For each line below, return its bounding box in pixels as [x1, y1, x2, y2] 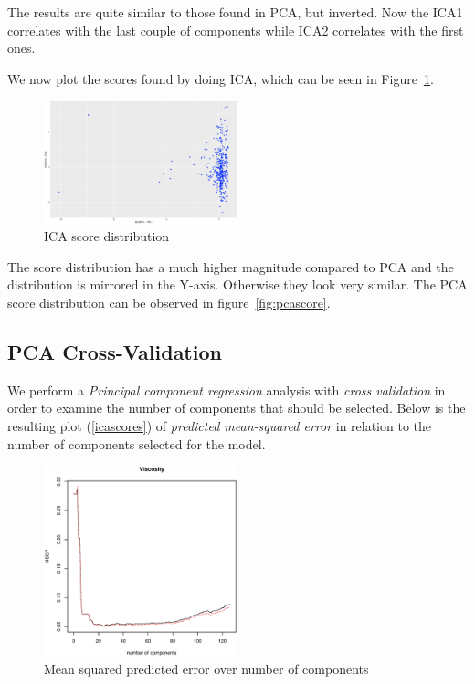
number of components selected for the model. [7, 434, 266, 453]
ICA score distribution [44, 226, 170, 246]
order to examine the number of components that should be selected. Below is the [7, 398, 466, 417]
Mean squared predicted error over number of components [44, 659, 369, 679]
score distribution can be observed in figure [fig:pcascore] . [7, 293, 331, 312]
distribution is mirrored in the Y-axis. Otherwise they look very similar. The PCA [7, 275, 468, 294]
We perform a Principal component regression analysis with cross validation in [7, 380, 446, 399]
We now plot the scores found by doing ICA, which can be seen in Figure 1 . [7, 68, 434, 88]
